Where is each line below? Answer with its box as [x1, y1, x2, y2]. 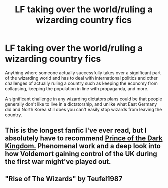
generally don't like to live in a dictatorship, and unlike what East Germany [5, 101, 157, 107]
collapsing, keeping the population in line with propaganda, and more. [5, 85, 149, 91]
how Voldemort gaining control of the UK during [5, 150, 157, 158]
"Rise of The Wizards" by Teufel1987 [5, 174, 123, 183]
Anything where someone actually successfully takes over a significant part [5, 69, 161, 76]
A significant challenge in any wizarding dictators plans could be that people [5, 96, 162, 102]
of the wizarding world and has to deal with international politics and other [5, 75, 158, 81]
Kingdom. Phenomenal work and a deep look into [5, 142, 161, 150]
